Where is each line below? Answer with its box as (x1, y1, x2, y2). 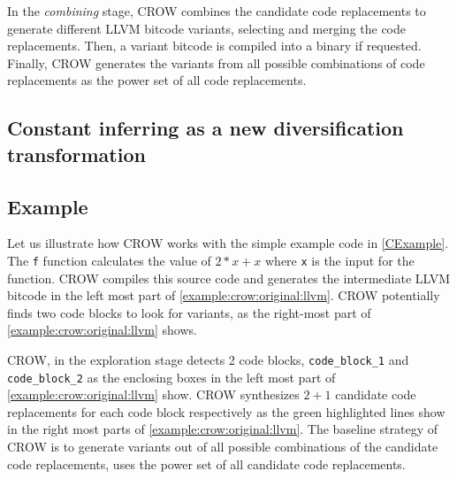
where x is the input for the (265, 251, 415, 269)
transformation (7, 140, 146, 167)
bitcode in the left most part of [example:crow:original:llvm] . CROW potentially (7, 286, 440, 305)
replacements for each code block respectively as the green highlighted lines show (7, 402, 446, 421)
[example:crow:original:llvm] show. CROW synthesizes (7, 385, 300, 404)
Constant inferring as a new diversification (7, 114, 404, 142)
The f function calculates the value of (7, 251, 211, 269)
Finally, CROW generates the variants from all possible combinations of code (7, 53, 425, 72)
